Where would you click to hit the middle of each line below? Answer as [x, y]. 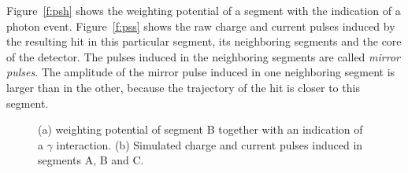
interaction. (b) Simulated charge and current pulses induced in [210, 144]
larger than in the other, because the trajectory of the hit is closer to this [183, 87]
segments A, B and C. [91, 160]
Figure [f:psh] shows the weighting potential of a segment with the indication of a [204, 10]
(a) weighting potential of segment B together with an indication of [200, 129]
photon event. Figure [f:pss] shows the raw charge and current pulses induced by [201, 26]
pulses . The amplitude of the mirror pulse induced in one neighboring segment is [201, 72]
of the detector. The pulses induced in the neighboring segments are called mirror [203, 56]
